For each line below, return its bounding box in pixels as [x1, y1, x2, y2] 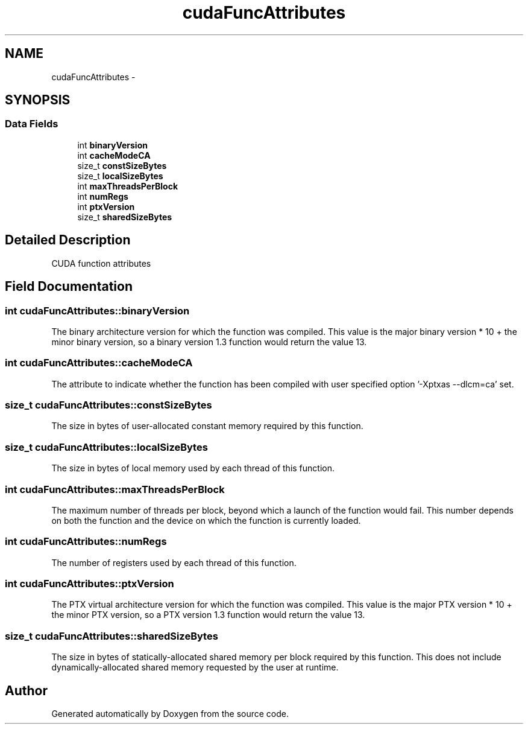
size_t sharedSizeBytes [77, 211, 172, 222]
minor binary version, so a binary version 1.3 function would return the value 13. [51, 336, 367, 347]
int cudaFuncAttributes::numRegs [5, 535, 167, 548]
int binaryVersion [77, 139, 148, 150]
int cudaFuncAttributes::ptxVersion [5, 578, 174, 590]
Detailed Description [5, 232, 131, 248]
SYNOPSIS [5, 92, 71, 108]
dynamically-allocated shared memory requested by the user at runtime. [51, 662, 339, 673]
